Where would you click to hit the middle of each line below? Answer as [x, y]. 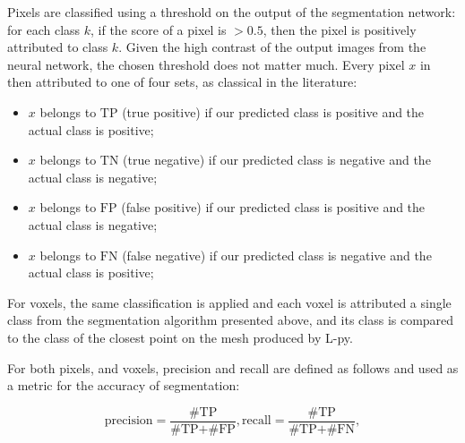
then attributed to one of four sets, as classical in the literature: [182, 82]
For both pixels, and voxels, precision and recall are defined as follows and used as [233, 367]
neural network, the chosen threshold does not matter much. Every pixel [206, 64]
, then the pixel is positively [340, 29]
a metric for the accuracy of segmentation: [124, 385]
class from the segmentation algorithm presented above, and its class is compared [231, 320]
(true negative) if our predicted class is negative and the [277, 160]
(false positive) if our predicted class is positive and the [273, 207]
